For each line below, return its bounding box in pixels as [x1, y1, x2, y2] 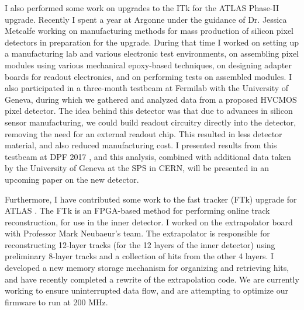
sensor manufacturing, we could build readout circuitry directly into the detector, [5, 116, 296, 128]
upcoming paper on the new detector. [5, 173, 139, 185]
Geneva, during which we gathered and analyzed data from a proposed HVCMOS [5, 93, 297, 105]
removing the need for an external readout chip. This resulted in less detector [5, 127, 282, 140]
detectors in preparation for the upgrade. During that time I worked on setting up [5, 36, 299, 48]
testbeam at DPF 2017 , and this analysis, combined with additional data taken [5, 150, 291, 162]
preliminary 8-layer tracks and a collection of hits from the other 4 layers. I [5, 250, 274, 262]
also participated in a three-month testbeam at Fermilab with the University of [5, 82, 289, 94]
